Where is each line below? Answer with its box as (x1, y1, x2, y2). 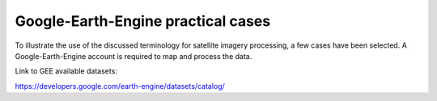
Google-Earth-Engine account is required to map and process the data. (15, 51, 252, 61)
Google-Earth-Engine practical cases (15, 12, 271, 30)
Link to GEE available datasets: (15, 66, 117, 76)
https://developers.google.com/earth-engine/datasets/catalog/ (15, 81, 226, 90)
